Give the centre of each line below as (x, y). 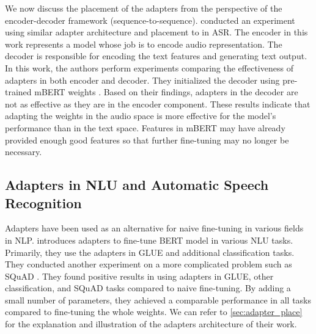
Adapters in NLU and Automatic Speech (137, 185)
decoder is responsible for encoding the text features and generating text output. (156, 56)
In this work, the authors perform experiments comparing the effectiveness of (149, 67)
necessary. (24, 152)
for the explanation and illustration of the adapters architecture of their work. (151, 324)
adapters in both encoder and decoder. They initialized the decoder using (142, 80)
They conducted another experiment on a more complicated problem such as (149, 264)
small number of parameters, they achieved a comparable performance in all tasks (158, 300)
